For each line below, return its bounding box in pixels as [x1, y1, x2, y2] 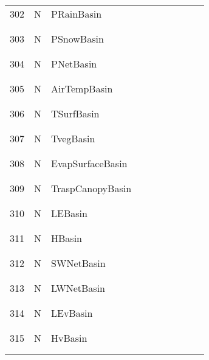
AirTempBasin [51, 81, 113, 95]
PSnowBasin [51, 32, 104, 46]
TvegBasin [51, 131, 95, 145]
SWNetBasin [51, 256, 106, 270]
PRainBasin [51, 7, 102, 21]
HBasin [51, 231, 83, 245]
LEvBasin [51, 306, 93, 320]
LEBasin [51, 206, 87, 220]
